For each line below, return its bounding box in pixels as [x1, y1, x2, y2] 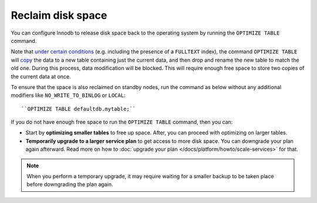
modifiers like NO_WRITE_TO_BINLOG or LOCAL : [11, 92, 126, 99]
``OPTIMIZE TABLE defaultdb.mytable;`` [21, 106, 136, 112]
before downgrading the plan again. [26, 181, 113, 188]
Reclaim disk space [11, 9, 107, 22]
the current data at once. [11, 73, 71, 80]
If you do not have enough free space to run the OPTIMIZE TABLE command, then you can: [11, 119, 233, 126]
